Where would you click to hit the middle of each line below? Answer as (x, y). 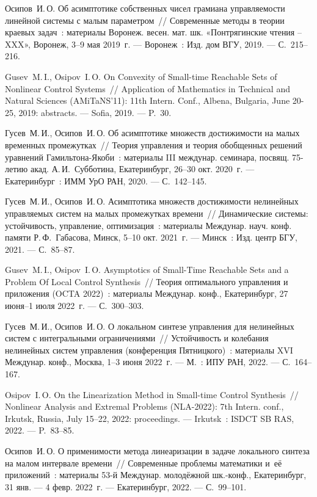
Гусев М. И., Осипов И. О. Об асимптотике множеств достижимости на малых (152, 133)
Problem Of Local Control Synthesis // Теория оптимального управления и (147, 281)
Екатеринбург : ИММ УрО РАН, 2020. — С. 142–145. (106, 180)
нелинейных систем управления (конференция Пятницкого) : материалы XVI (149, 350)
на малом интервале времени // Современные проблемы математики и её (144, 463)
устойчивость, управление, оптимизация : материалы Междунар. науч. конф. (148, 225)
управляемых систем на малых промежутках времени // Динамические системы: (157, 213)
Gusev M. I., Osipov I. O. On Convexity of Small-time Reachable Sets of (141, 76)
